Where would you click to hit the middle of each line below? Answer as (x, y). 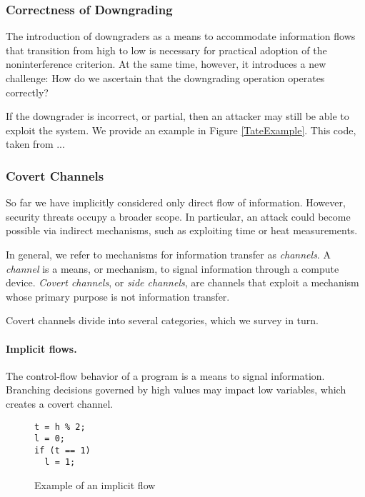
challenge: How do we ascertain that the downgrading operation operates (165, 78)
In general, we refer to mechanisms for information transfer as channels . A (168, 254)
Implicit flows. (41, 348)
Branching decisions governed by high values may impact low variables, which (176, 390)
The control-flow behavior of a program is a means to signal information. (165, 375)
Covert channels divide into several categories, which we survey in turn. (162, 320)
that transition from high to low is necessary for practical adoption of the (166, 50)
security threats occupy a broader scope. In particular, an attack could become (178, 216)
